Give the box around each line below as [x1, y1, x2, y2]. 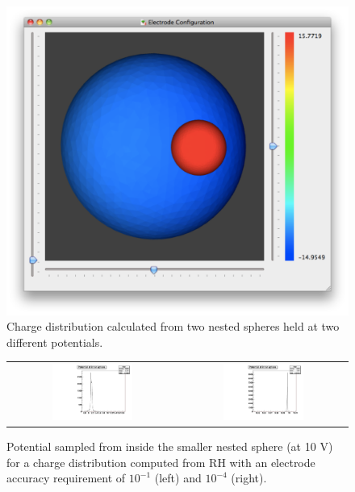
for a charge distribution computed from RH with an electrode [6, 453, 315, 470]
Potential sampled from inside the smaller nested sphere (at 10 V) [6, 438, 333, 455]
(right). [231, 469, 267, 486]
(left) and [154, 469, 202, 486]
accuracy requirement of [6, 469, 126, 486]
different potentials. [6, 333, 103, 350]
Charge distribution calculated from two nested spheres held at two [6, 318, 340, 335]
